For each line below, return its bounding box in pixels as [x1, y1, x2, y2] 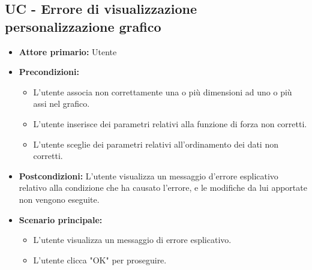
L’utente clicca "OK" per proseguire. [33, 253, 167, 266]
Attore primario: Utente [19, 45, 117, 58]
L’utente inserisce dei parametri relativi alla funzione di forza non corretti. [33, 117, 307, 130]
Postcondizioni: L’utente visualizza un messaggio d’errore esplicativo [19, 169, 278, 182]
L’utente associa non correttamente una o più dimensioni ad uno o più [33, 85, 292, 98]
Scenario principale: [19, 213, 103, 226]
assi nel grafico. [33, 97, 90, 110]
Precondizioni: [19, 65, 79, 78]
